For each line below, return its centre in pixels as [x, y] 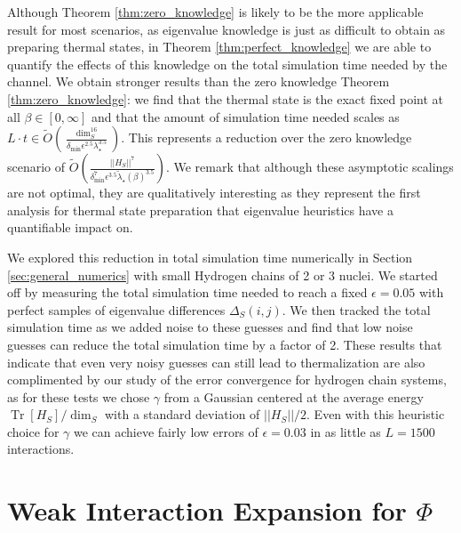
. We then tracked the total [356, 309]
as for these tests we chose [79, 396]
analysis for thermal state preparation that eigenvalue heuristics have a [200, 210]
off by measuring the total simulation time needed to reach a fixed [187, 292]
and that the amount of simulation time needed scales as [246, 116]
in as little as [346, 431]
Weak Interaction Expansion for [207, 510]
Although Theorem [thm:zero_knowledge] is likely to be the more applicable [215, 12]
